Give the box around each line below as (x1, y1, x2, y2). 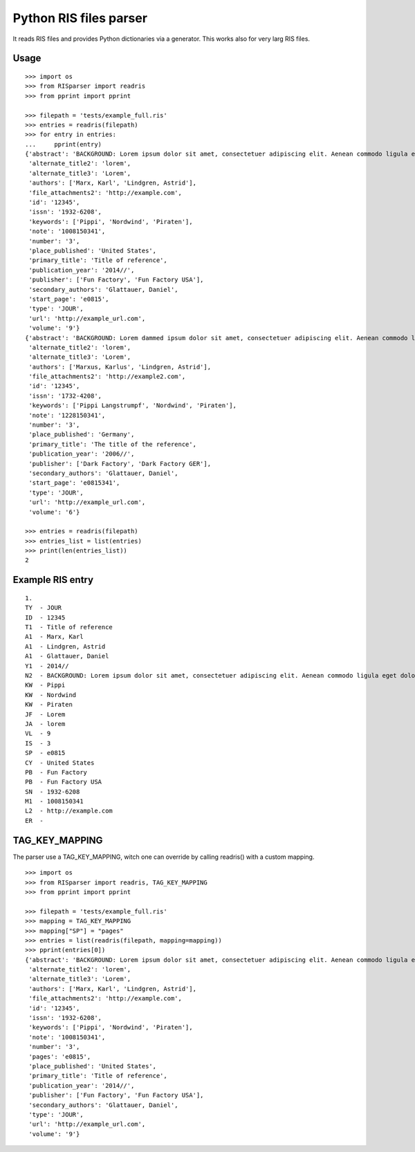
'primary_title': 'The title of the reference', (28, 440, 197, 448)
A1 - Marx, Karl (25, 633, 84, 641)
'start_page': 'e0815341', (28, 479, 120, 487)
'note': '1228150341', (28, 411, 106, 419)
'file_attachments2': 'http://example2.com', (28, 373, 186, 380)
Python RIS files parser (12, 10, 148, 26)
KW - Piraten (25, 700, 73, 709)
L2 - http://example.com (25, 807, 113, 815)
